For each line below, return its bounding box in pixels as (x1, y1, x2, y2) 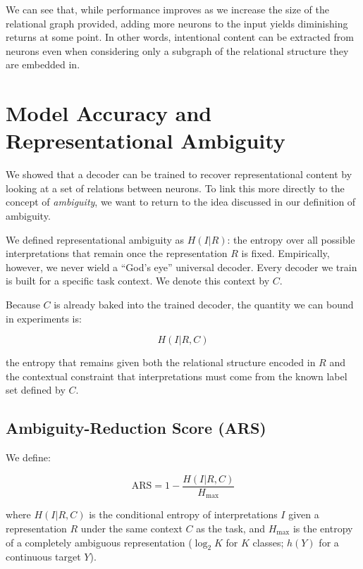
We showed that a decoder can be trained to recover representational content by (6, 167, 352, 182)
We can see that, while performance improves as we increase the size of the (6, 2, 329, 16)
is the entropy (293, 520, 353, 535)
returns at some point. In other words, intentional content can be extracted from (6, 30, 354, 44)
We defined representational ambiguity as (6, 232, 185, 246)
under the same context (80, 520, 183, 535)
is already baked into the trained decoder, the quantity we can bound (54, 297, 354, 312)
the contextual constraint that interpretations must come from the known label (6, 368, 347, 383)
